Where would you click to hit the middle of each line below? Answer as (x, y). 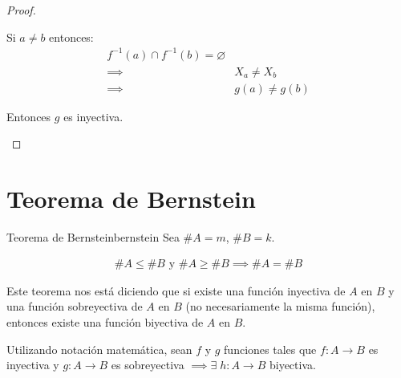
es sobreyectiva (148, 365)
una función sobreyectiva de (75, 306)
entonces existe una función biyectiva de (105, 321)
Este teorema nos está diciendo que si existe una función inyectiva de (176, 290)
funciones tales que (270, 349)
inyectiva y (33, 365)
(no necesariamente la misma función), (280, 306)
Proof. (21, 10)
